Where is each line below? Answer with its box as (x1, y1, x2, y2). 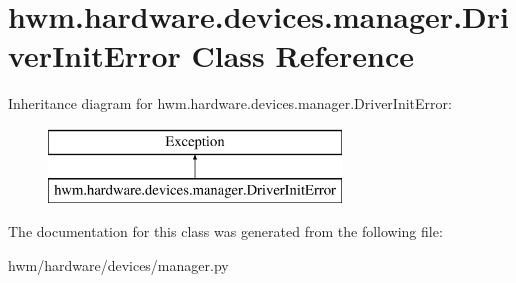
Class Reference (191, 35, 414, 76)
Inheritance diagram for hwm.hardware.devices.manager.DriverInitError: (8, 93, 452, 114)
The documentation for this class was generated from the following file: (8, 221, 443, 242)
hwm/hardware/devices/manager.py (8, 254, 229, 275)
